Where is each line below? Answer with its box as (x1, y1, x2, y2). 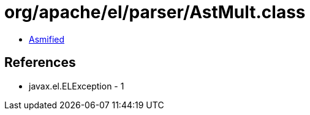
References (4, 55, 76, 71)
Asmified (29, 33, 65, 44)
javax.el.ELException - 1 (29, 80, 124, 91)
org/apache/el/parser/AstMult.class (4, 2, 306, 23)
